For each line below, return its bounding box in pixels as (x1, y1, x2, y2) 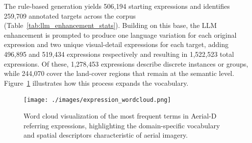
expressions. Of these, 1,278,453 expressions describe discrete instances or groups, (4, 58, 249, 69)
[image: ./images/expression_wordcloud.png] (24, 96, 171, 104)
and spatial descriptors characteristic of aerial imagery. (24, 130, 188, 140)
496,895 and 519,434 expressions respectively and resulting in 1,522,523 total (4, 48, 234, 59)
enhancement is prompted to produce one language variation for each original (4, 29, 237, 40)
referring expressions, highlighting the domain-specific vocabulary (24, 120, 220, 130)
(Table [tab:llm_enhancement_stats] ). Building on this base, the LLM (4, 20, 217, 30)
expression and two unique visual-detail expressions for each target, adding (4, 39, 228, 49)
